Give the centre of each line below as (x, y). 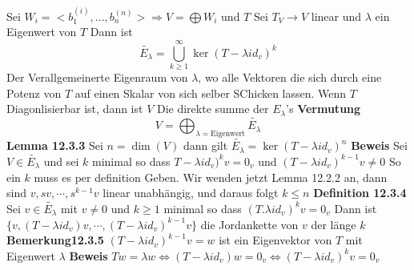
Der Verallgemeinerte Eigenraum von (97, 77)
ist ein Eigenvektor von (275, 240)
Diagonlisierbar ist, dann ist (75, 109)
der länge (334, 224)
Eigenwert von (42, 32)
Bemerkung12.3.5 (55, 240)
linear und (336, 16)
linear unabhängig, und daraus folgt (191, 193)
